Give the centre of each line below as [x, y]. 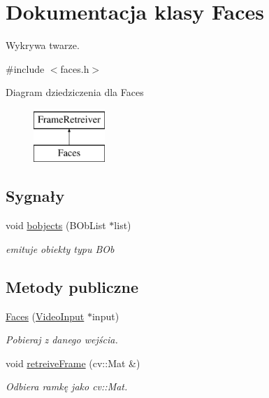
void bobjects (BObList [56, 225]
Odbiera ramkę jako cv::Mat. [67, 386]
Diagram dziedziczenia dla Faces [75, 92]
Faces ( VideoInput [45, 316]
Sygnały [35, 196]
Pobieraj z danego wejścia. [62, 339]
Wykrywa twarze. [43, 45]
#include [25, 68]
